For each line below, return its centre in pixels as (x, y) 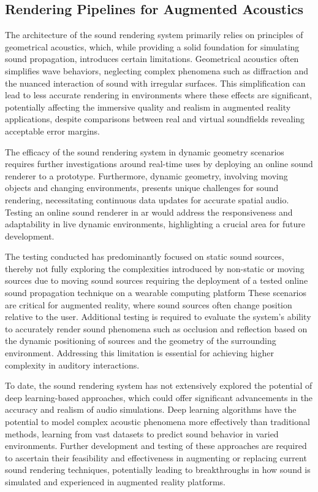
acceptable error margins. (53, 131)
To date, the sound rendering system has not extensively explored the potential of (159, 385)
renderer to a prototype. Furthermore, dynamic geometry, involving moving (146, 175)
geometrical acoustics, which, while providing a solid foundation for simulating (152, 46)
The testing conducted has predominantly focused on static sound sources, (145, 256)
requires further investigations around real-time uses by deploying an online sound (159, 164)
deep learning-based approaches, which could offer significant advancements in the (159, 397)
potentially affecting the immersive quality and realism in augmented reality (148, 107)
